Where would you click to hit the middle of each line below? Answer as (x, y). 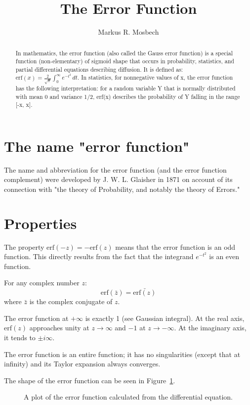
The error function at (36, 318)
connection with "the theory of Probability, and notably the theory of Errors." (122, 189)
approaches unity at (59, 328)
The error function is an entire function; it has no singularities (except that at (122, 354)
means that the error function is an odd (175, 247)
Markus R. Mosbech (128, 32)
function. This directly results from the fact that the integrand (99, 256)
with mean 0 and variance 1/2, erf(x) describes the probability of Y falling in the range (128, 96)
